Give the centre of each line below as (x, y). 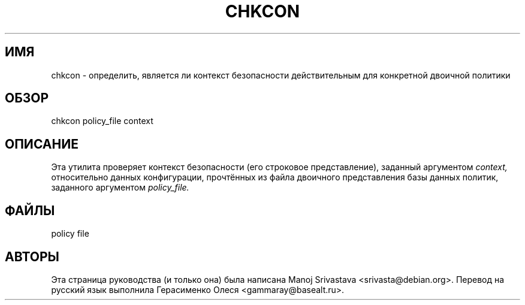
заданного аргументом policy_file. (120, 188)
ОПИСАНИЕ (42, 144)
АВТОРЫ (32, 256)
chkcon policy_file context (102, 121)
